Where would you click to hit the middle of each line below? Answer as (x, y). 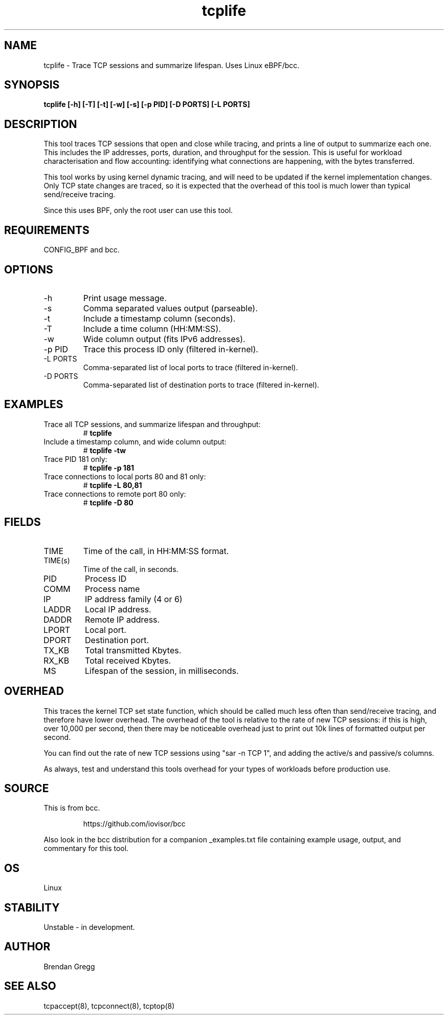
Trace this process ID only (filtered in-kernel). (171, 349)
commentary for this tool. (86, 848)
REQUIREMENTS (47, 230)
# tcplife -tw (105, 450)
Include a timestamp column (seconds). (159, 318)
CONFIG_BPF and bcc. (82, 250)
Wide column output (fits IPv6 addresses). (164, 339)
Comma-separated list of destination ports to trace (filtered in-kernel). (201, 385)
